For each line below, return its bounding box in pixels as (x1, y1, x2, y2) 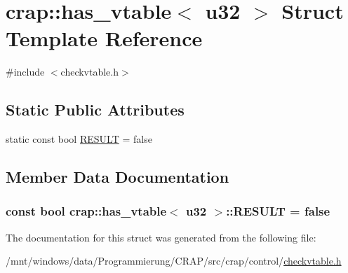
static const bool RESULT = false (6, 132, 152, 146)
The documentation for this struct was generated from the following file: (6, 230, 316, 244)
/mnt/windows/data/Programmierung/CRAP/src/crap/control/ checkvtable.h (6, 253, 342, 268)
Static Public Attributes (6, 99, 185, 120)
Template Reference (6, 24, 203, 52)
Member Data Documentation (6, 166, 229, 188)
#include (6, 64, 45, 79)
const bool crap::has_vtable (6, 202, 167, 220)
